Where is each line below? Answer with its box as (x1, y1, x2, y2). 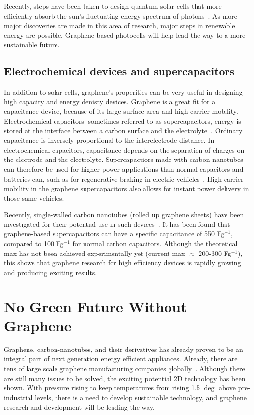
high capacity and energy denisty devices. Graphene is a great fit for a (4, 96, 216, 106)
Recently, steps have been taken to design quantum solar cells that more (4, 1, 222, 11)
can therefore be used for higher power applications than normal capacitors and (4, 163, 244, 174)
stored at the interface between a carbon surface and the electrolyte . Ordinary (4, 125, 243, 135)
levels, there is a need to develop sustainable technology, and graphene (35, 392, 247, 402)
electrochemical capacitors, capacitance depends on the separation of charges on (4, 144, 245, 155)
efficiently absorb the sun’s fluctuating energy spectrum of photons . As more (4, 10, 238, 21)
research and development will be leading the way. (4, 402, 155, 412)
